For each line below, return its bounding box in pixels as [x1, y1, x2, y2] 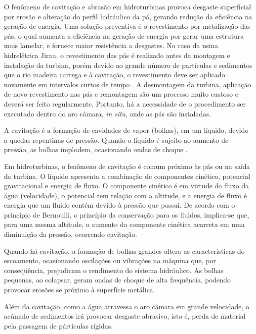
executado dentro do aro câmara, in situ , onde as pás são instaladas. [4, 108, 211, 118]
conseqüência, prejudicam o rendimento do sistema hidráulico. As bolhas [4, 265, 224, 275]
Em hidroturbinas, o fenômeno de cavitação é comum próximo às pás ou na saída [4, 161, 250, 171]
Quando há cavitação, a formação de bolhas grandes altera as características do [4, 245, 245, 256]
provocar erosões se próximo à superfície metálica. [4, 284, 155, 295]
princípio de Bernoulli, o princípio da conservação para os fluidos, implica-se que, [4, 209, 249, 220]
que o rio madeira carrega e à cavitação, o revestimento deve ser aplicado [4, 69, 225, 80]
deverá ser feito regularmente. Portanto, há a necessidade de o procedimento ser [4, 98, 246, 109]
